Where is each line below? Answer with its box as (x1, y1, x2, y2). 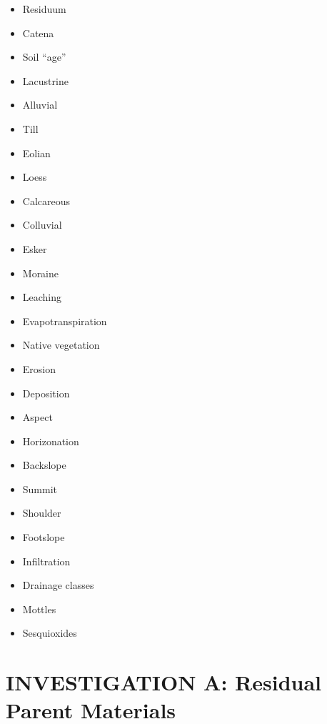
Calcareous (22, 193, 71, 208)
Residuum (22, 1, 66, 16)
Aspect (22, 410, 53, 425)
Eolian (22, 145, 51, 160)
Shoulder (22, 505, 61, 520)
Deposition (22, 385, 70, 400)
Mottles (22, 601, 56, 616)
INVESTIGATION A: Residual (6, 668, 322, 697)
